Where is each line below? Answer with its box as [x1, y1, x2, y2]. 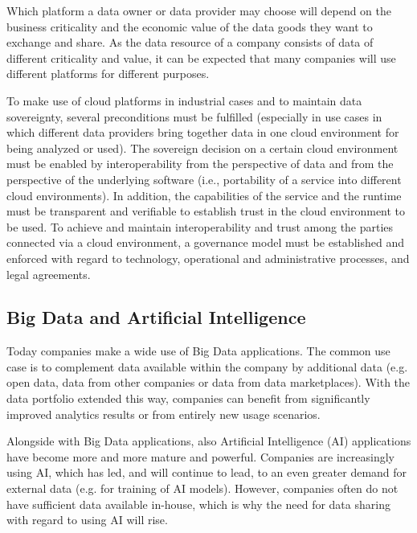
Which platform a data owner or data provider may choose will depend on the [6, 2, 392, 18]
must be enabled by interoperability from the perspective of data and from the [6, 155, 394, 172]
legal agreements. [6, 265, 91, 282]
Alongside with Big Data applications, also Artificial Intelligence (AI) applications [6, 433, 411, 449]
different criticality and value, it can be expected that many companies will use [6, 49, 396, 66]
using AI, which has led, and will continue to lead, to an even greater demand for [6, 464, 407, 481]
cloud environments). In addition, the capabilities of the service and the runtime [6, 187, 402, 203]
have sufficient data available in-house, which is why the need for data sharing [6, 495, 390, 512]
